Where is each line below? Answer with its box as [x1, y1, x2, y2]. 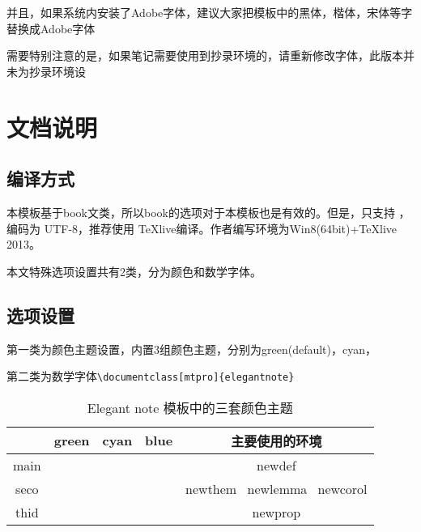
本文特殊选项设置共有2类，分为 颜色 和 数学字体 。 [6, 262, 262, 279]
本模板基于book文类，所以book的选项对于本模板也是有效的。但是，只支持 [6, 203, 395, 220]
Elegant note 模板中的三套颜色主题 [87, 398, 293, 417]
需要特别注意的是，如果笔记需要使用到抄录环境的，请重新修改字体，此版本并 [6, 47, 415, 64]
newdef [257, 455, 296, 475]
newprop [252, 502, 301, 521]
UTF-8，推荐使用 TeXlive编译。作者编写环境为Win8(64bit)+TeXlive [44, 219, 398, 236]
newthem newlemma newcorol [185, 479, 368, 498]
